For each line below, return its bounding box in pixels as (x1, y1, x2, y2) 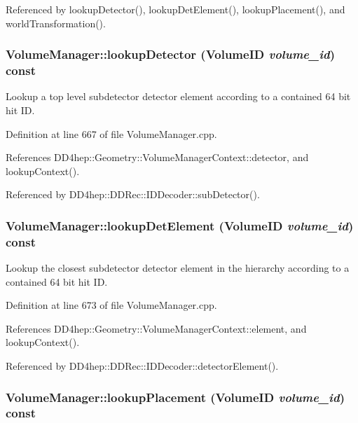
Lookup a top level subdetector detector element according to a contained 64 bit (6, 89, 351, 104)
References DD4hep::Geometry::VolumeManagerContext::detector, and (6, 150, 309, 165)
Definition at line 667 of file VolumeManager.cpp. (6, 126, 217, 141)
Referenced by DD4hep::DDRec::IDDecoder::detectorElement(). (6, 359, 279, 373)
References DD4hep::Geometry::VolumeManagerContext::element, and (6, 321, 307, 335)
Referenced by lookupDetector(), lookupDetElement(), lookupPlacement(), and (6, 2, 345, 16)
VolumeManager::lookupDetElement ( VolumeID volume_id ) (6, 216, 354, 234)
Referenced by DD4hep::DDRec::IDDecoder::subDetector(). (6, 187, 260, 202)
